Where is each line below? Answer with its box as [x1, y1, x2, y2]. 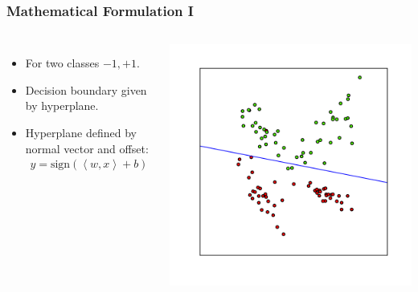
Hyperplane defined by [25, 124, 137, 140]
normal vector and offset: [25, 140, 149, 156]
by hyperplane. [25, 97, 99, 114]
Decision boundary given [25, 81, 147, 98]
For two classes [25, 55, 100, 71]
